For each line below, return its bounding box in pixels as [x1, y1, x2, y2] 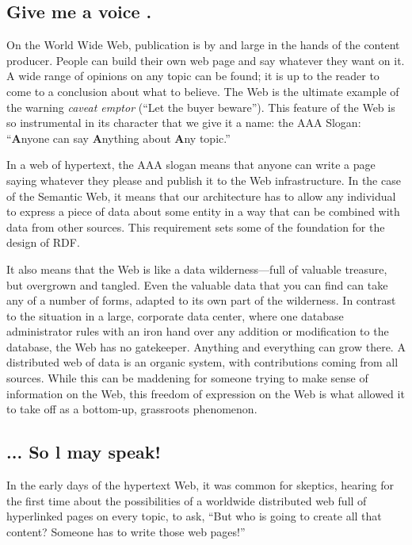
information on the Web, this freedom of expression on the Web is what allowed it [6, 385, 405, 401]
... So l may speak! [6, 439, 161, 464]
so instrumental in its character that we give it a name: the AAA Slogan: [6, 114, 361, 131]
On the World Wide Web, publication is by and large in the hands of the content [6, 36, 400, 53]
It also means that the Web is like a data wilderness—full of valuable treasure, [6, 260, 387, 277]
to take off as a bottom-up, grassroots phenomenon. [6, 401, 257, 417]
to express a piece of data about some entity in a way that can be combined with [6, 203, 400, 220]
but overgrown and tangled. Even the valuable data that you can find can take [6, 276, 388, 293]
